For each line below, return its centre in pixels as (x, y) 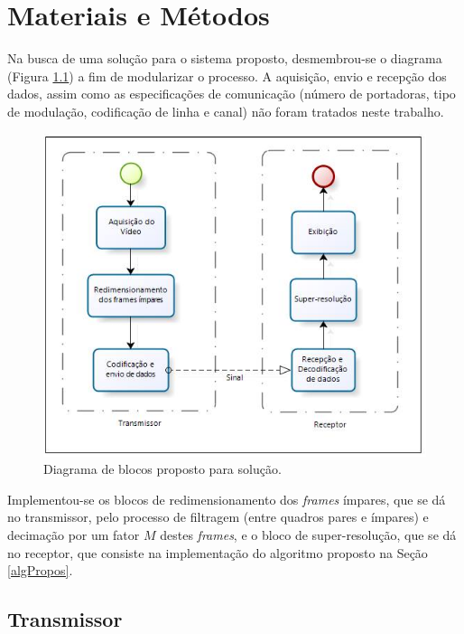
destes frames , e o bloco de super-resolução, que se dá (308, 535)
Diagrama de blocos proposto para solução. (162, 469)
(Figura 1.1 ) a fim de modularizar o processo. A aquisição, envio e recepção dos (227, 76)
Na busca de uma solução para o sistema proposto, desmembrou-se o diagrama (225, 58)
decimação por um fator (74, 535)
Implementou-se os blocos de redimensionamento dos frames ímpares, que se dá (227, 499)
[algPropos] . (40, 570)
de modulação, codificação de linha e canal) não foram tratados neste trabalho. (226, 111)
